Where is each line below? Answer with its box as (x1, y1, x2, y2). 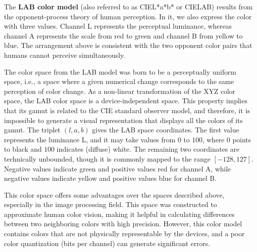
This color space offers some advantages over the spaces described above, (4, 189, 225, 200)
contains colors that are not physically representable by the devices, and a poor (4, 228, 245, 239)
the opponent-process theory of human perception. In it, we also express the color (4, 11, 252, 21)
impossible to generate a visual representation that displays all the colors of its (4, 115, 243, 125)
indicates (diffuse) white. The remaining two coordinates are (56, 144, 240, 154)
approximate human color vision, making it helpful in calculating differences (4, 209, 235, 219)
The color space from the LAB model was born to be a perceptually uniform (4, 66, 236, 77)
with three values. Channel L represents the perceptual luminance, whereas (4, 21, 232, 31)
